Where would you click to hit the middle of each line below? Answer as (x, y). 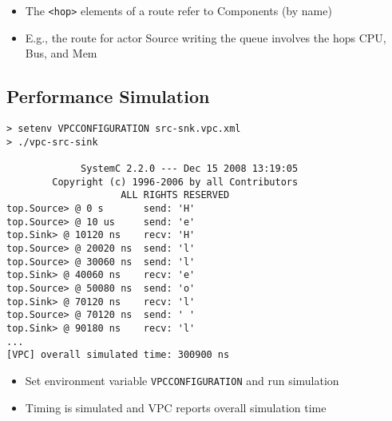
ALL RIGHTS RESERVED (175, 195)
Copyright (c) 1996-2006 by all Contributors (175, 182)
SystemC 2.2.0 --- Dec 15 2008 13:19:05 (190, 169)
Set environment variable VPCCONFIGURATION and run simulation (182, 380)
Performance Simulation (108, 96)
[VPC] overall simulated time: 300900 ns (118, 355)
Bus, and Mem (61, 53)
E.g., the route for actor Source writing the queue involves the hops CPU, (206, 37)
